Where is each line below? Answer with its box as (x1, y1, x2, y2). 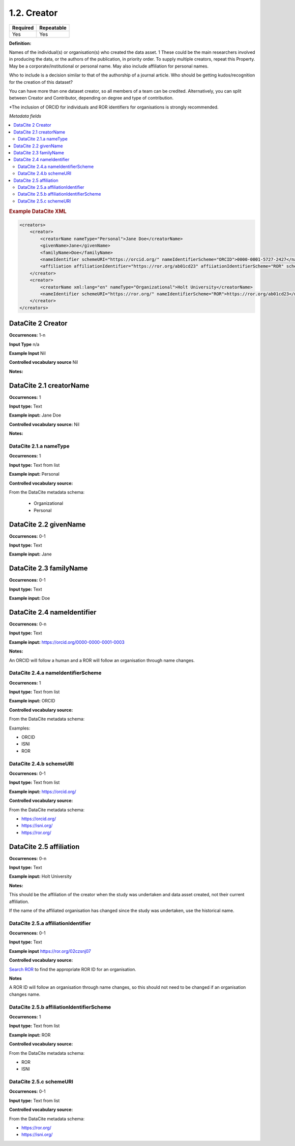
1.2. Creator (9, 7, 58, 18)
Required (12, 24, 34, 31)
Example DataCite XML (9, 208, 67, 214)
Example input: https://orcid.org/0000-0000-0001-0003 (9, 639, 125, 645)
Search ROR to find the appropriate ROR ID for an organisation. (9, 966, 136, 972)
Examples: (9, 725, 30, 731)
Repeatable (39, 24, 67, 31)
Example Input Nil (9, 350, 46, 356)
